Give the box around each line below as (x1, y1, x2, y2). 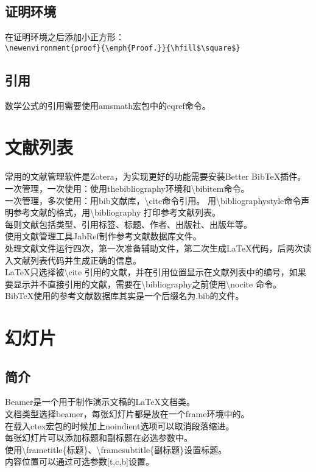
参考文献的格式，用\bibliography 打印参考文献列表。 (13, 206, 220, 219)
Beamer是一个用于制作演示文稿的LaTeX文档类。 (5, 395, 195, 408)
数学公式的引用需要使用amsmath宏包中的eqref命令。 (5, 99, 211, 111)
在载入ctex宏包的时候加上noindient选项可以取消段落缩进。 (5, 419, 234, 432)
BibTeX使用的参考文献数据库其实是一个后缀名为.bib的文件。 (5, 289, 244, 302)
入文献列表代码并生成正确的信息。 (5, 253, 141, 266)
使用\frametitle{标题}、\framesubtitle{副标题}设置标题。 (5, 443, 227, 456)
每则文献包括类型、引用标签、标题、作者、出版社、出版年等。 (5, 217, 252, 230)
